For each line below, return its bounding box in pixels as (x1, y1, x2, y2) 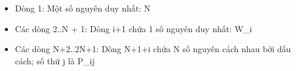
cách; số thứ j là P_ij (15, 54, 95, 67)
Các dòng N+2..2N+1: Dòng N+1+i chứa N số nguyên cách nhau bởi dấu (15, 42, 291, 55)
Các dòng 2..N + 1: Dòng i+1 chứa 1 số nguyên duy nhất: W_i (15, 22, 252, 35)
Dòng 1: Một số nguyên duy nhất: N (15, 2, 151, 14)
